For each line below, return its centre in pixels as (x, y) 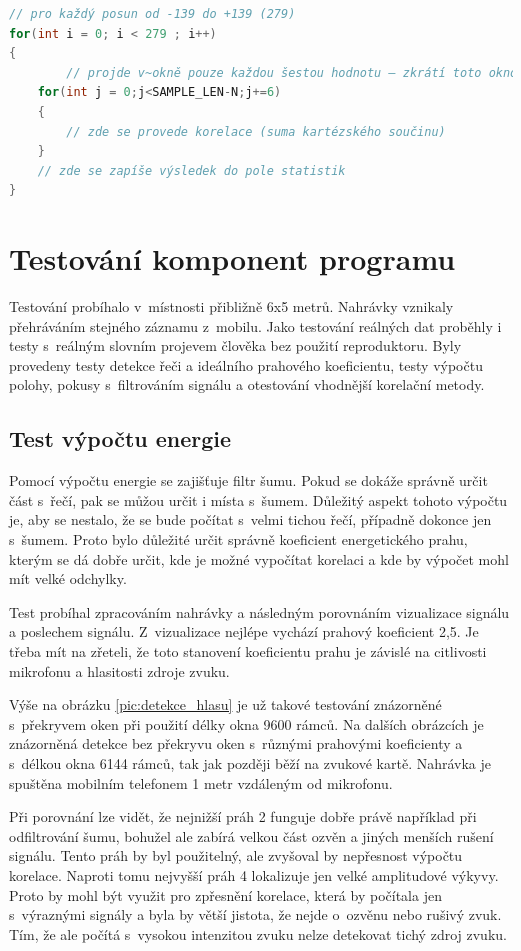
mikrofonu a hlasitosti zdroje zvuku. (119, 670)
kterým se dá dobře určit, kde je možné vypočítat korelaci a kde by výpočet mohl (259, 558)
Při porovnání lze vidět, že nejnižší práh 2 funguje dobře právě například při (243, 816)
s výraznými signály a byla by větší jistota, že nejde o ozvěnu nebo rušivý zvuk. (255, 914)
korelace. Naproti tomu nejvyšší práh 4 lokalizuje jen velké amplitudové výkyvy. (254, 874)
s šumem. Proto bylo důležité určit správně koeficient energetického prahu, (238, 539)
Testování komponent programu (232, 258)
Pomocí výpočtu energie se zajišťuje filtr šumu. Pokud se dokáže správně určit (248, 480)
